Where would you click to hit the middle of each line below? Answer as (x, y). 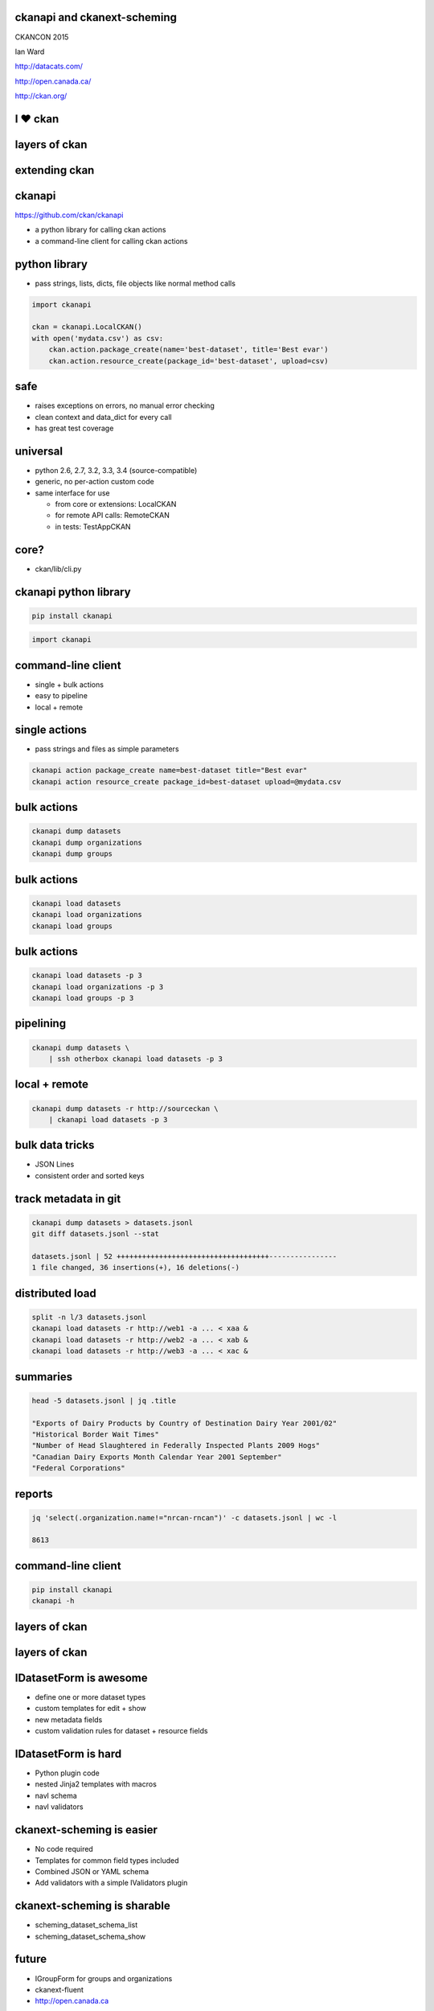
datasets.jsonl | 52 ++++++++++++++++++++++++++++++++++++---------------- (184, 1256)
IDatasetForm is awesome (81, 1678)
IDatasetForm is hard (68, 1754)
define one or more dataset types (90, 1696)
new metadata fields (69, 1719)
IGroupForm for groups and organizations (104, 1978)
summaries (43, 1377)
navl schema (56, 1795)
